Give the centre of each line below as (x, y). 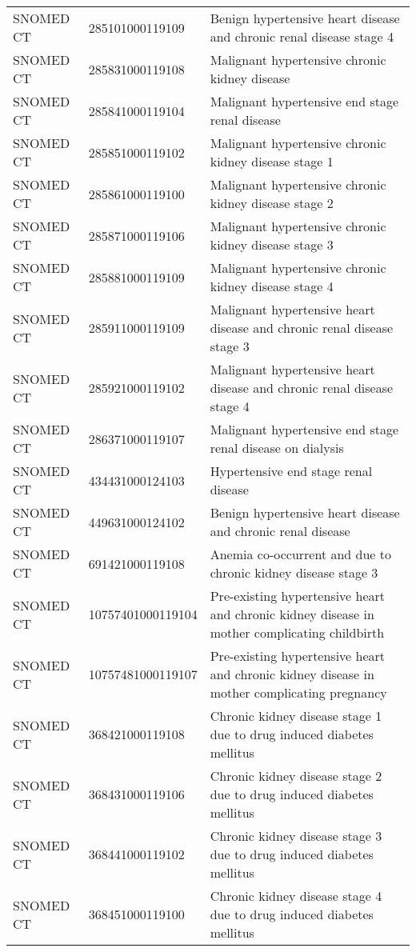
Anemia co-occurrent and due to (301, 554)
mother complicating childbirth (297, 632)
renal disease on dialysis (277, 448)
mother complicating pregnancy (298, 692)
